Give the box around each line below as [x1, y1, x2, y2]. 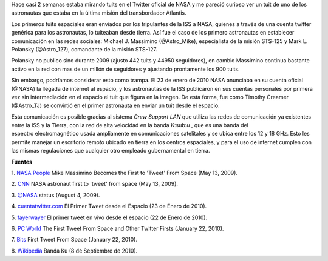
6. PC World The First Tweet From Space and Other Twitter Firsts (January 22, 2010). [11, 225, 224, 232]
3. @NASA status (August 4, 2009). [11, 191, 100, 199]
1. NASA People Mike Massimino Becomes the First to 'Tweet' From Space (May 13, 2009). [11, 170, 238, 177]
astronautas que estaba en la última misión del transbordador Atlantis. [11, 9, 186, 16]
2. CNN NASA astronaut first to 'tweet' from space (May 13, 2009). [11, 180, 179, 188]
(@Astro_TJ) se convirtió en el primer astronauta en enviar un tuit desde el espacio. [11, 102, 220, 109]
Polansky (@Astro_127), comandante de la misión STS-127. [11, 45, 158, 53]
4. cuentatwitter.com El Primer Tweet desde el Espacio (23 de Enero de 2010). [11, 203, 207, 210]
